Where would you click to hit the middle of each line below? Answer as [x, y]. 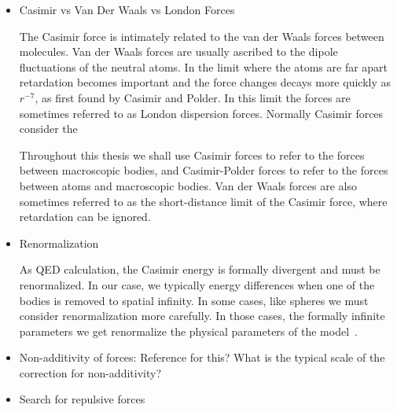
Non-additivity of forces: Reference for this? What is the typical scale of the [202, 357]
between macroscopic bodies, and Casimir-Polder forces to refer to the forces [204, 170]
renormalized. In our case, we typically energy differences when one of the [197, 284]
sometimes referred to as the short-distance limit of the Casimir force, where [203, 201]
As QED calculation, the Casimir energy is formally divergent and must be [200, 269]
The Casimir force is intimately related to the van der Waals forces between [202, 36]
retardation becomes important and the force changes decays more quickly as [205, 82]
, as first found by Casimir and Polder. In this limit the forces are [193, 97]
